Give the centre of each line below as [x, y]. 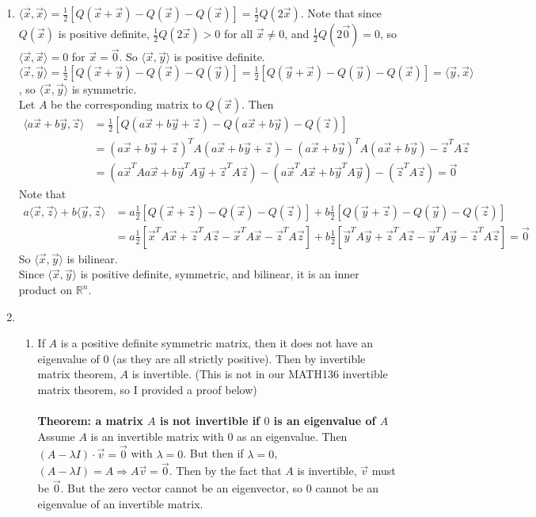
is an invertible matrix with [157, 436]
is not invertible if [210, 421]
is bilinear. [92, 258]
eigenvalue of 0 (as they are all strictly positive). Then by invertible [201, 358]
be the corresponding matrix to [127, 104]
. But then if [213, 453]
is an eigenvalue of [325, 421]
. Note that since [341, 13]
